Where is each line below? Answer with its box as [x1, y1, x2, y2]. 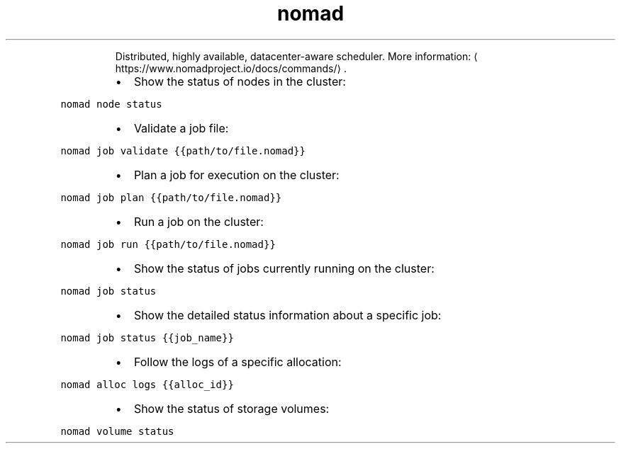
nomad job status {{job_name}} [60, 331, 234, 343]
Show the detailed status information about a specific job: [133, 307, 442, 322]
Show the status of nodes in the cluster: [133, 74, 346, 89]
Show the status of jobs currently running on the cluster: [133, 261, 435, 275]
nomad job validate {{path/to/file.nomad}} [60, 144, 306, 157]
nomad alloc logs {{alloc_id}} [60, 378, 234, 390]
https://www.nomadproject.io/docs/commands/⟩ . [115, 62, 347, 74]
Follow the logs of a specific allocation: [133, 354, 342, 369]
